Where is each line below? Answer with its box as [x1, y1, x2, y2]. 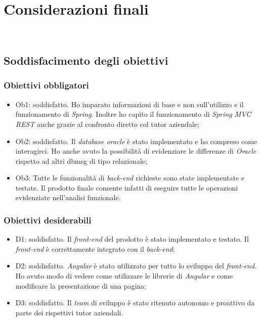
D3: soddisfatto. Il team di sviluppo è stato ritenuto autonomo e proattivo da [15, 297, 255, 308]
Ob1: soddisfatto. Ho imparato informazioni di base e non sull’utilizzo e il [15, 99, 244, 109]
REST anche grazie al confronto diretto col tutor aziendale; [15, 118, 200, 129]
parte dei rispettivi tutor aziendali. [15, 307, 123, 317]
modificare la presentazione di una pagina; [15, 280, 147, 291]
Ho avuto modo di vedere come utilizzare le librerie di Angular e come [15, 270, 233, 281]
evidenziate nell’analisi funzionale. [15, 192, 121, 203]
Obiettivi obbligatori [4, 79, 89, 91]
